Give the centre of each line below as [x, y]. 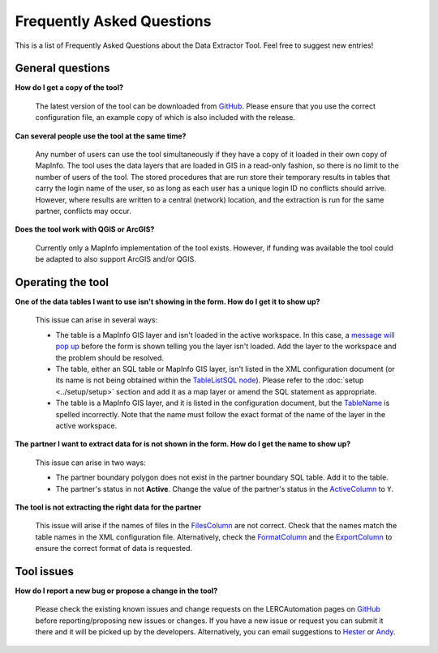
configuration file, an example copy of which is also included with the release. [165, 117]
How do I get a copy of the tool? [69, 87]
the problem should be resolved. [110, 357]
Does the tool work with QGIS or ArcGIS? [85, 229]
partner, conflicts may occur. [83, 211]
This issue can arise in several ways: [97, 320]
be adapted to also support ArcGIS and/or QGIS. [116, 259]
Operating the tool [62, 282]
